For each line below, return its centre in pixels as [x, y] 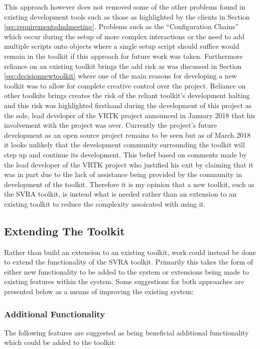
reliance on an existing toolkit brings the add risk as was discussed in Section [123, 66]
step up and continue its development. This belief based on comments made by [125, 154]
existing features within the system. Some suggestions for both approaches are [124, 281]
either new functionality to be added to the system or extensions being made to [126, 271]
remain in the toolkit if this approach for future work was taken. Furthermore [123, 56]
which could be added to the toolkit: [60, 342]
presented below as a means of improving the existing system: [99, 291]
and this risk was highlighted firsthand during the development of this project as [128, 105]
